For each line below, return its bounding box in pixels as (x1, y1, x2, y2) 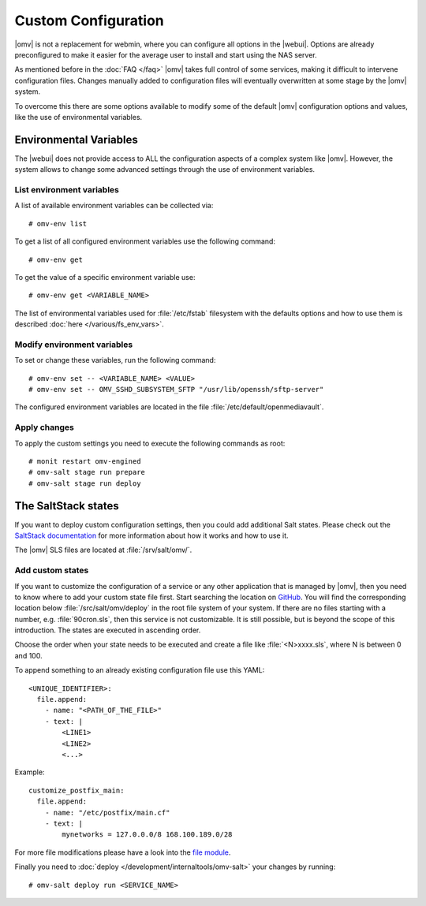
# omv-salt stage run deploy (28, 479, 141, 488)
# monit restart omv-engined (28, 457, 141, 465)
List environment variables (14, 184, 120, 195)
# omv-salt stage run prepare (28, 468, 146, 477)
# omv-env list (28, 219, 88, 228)
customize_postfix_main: (28, 785, 125, 795)
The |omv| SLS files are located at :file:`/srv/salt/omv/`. (14, 545, 192, 555)
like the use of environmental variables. (14, 112, 143, 121)
